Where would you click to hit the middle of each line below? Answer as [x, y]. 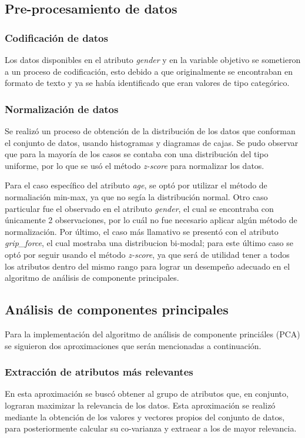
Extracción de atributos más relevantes [99, 372]
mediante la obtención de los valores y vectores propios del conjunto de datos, [145, 417]
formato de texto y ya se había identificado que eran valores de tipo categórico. [147, 83]
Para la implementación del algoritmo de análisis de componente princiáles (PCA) [152, 334]
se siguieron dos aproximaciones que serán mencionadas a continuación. [133, 345]
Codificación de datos [56, 37]
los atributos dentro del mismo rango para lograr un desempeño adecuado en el [148, 266]
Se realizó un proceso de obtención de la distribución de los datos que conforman [150, 131]
